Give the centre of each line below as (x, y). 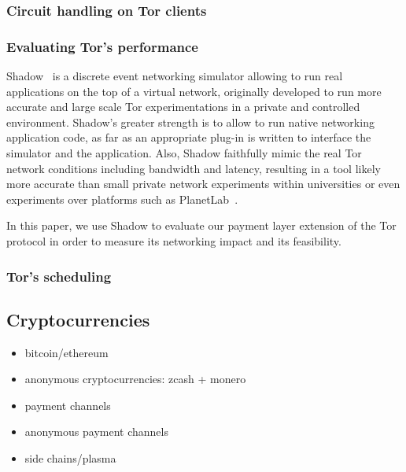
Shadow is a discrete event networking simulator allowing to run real (175, 76)
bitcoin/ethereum (66, 352)
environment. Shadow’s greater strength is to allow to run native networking (190, 122)
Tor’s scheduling (59, 276)
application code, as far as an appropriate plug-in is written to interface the (189, 137)
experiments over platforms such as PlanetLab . (122, 199)
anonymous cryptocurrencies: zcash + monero (135, 379)
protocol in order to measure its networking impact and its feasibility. (174, 241)
